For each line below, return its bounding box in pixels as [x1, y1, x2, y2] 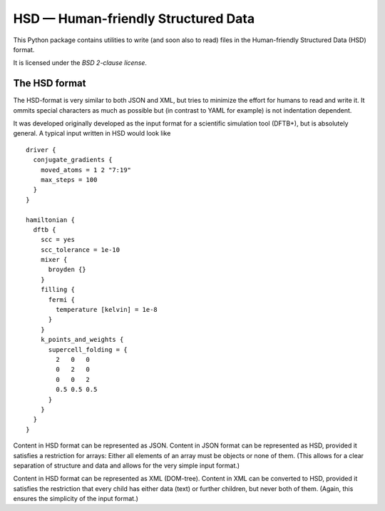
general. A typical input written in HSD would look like [13, 129, 171, 138]
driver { [26, 146, 56, 153]
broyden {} [48, 265, 86, 274]
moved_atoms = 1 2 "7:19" [40, 166, 132, 174]
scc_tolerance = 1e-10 [40, 246, 120, 253]
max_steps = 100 [40, 176, 98, 183]
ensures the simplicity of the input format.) [13, 495, 139, 503]
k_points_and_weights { [40, 335, 124, 344]
